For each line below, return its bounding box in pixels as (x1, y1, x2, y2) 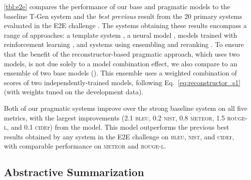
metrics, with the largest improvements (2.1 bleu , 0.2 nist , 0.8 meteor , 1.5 (4, 112, 225, 122)
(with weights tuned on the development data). (4, 87, 144, 97)
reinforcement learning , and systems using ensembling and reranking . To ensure (4, 39, 244, 49)
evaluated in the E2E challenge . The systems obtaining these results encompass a (4, 20, 247, 30)
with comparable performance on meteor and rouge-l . (4, 141, 166, 151)
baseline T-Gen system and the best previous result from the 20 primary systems (4, 11, 242, 21)
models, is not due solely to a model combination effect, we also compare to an (4, 58, 237, 68)
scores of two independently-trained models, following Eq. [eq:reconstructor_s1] (4, 77, 241, 87)
